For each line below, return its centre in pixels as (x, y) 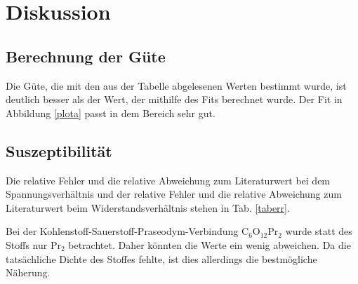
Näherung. (28, 272)
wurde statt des (319, 231)
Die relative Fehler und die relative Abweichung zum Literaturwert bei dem (168, 180)
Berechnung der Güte (86, 56)
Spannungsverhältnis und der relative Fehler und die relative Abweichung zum (174, 194)
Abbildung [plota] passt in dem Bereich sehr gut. (111, 113)
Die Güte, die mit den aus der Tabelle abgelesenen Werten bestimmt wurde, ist (176, 85)
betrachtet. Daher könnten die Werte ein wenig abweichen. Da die (210, 244)
